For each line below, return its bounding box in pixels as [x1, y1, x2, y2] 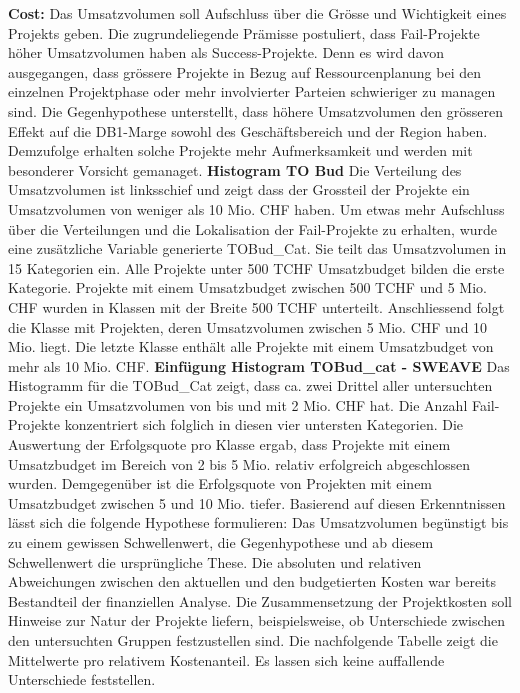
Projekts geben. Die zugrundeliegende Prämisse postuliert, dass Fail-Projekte [8, 22, 480, 43]
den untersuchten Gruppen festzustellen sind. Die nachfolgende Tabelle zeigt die [8, 630, 498, 650]
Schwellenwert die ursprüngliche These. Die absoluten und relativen [8, 551, 422, 572]
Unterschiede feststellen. [8, 669, 156, 690]
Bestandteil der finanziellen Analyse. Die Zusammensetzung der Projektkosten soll [8, 590, 512, 611]
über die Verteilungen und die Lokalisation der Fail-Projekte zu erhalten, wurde [8, 218, 498, 239]
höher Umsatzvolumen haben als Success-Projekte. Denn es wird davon [8, 42, 445, 63]
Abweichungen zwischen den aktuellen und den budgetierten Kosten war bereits [8, 571, 497, 592]
